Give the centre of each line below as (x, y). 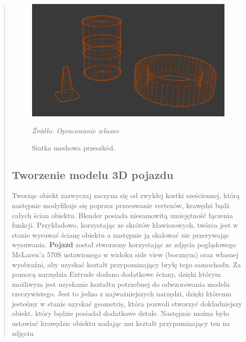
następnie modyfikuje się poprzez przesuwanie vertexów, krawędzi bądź (121, 205)
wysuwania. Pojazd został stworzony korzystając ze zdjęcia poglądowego (124, 244)
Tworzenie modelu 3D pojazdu (93, 174)
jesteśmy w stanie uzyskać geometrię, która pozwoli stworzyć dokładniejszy (127, 303)
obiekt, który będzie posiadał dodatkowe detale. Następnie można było (120, 313)
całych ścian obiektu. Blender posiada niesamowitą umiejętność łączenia (122, 215)
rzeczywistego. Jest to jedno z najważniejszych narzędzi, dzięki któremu (121, 294)
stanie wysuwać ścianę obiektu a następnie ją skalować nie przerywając (120, 234)
